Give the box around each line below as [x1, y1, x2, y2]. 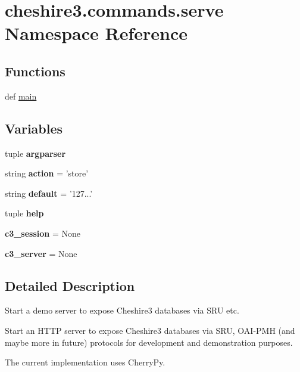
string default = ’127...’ [5, 187, 93, 199]
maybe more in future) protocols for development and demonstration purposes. [5, 336, 293, 348]
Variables [5, 119, 63, 137]
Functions [5, 61, 65, 80]
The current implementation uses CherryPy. [5, 356, 165, 368]
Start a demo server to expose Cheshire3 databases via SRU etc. [5, 304, 239, 317]
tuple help [5, 207, 44, 219]
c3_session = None [5, 227, 80, 239]
